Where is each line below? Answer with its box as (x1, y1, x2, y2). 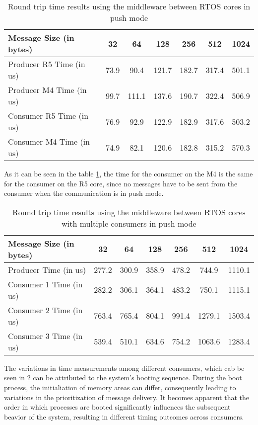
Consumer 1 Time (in (8, 278, 83, 290)
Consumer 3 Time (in (8, 330, 83, 341)
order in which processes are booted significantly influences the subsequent (4, 402, 231, 412)
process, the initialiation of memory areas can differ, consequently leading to (4, 382, 236, 392)
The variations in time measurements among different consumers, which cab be (4, 362, 245, 373)
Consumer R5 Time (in (8, 110, 89, 121)
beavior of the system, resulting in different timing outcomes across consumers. (4, 411, 244, 422)
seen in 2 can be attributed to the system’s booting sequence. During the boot (4, 372, 242, 383)
